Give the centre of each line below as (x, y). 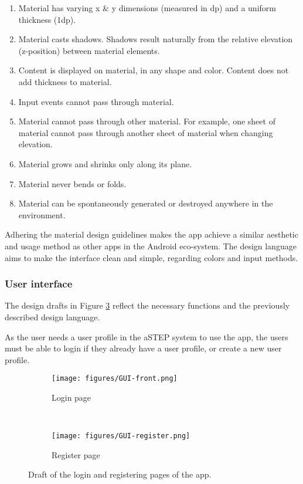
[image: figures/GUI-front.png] (115, 379)
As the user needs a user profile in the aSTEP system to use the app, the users (147, 336)
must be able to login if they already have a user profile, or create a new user (143, 348)
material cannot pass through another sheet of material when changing (146, 132)
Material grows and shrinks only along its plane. (105, 163)
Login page (72, 397)
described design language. (52, 317)
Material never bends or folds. (72, 183)
